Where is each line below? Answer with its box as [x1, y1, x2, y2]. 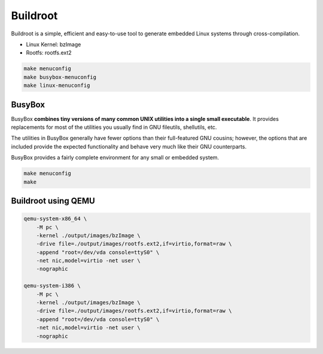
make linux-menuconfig [23, 82, 90, 89]
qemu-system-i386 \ [23, 282, 81, 289]
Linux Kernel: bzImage [26, 41, 81, 48]
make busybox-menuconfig [23, 74, 97, 80]
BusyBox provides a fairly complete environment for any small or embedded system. [11, 154, 220, 161]
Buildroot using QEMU [11, 195, 95, 206]
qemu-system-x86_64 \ [23, 216, 87, 222]
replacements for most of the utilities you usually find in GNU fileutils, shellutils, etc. [11, 123, 217, 131]
